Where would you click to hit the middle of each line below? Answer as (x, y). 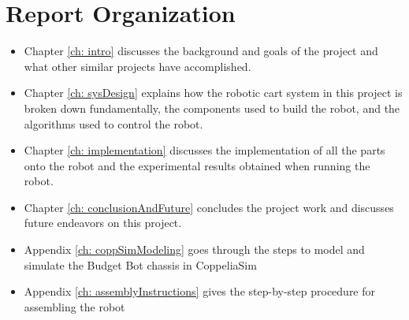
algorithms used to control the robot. (113, 123)
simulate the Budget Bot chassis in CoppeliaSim (140, 264)
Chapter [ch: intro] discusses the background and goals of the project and (201, 51)
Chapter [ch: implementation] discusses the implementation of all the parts (204, 150)
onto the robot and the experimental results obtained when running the (197, 165)
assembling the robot (74, 306)
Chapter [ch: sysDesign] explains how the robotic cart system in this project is (213, 93)
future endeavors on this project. (103, 223)
